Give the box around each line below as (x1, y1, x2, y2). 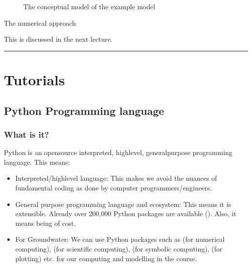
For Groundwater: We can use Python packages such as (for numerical (15, 234, 225, 244)
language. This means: (4, 157, 70, 167)
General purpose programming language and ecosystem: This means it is (15, 199, 231, 209)
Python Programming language (4, 103, 164, 118)
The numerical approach (4, 17, 76, 28)
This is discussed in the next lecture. (4, 34, 113, 44)
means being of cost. (15, 218, 76, 228)
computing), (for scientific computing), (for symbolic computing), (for (15, 243, 222, 253)
